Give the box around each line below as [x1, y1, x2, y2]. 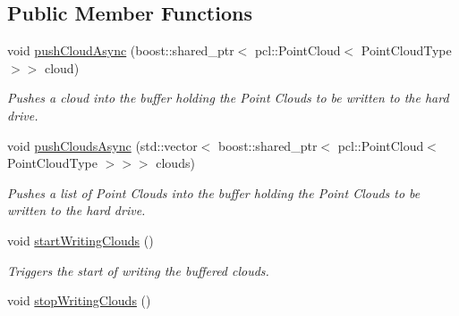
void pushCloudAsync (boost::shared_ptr [7, 41, 234, 60]
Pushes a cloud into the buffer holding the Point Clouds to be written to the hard [7, 88, 449, 107]
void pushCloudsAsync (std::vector [7, 136, 198, 154]
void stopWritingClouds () [7, 291, 151, 310]
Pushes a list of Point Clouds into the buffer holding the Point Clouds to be [7, 183, 421, 202]
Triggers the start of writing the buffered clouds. [7, 261, 269, 279]
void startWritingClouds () [7, 230, 154, 249]
